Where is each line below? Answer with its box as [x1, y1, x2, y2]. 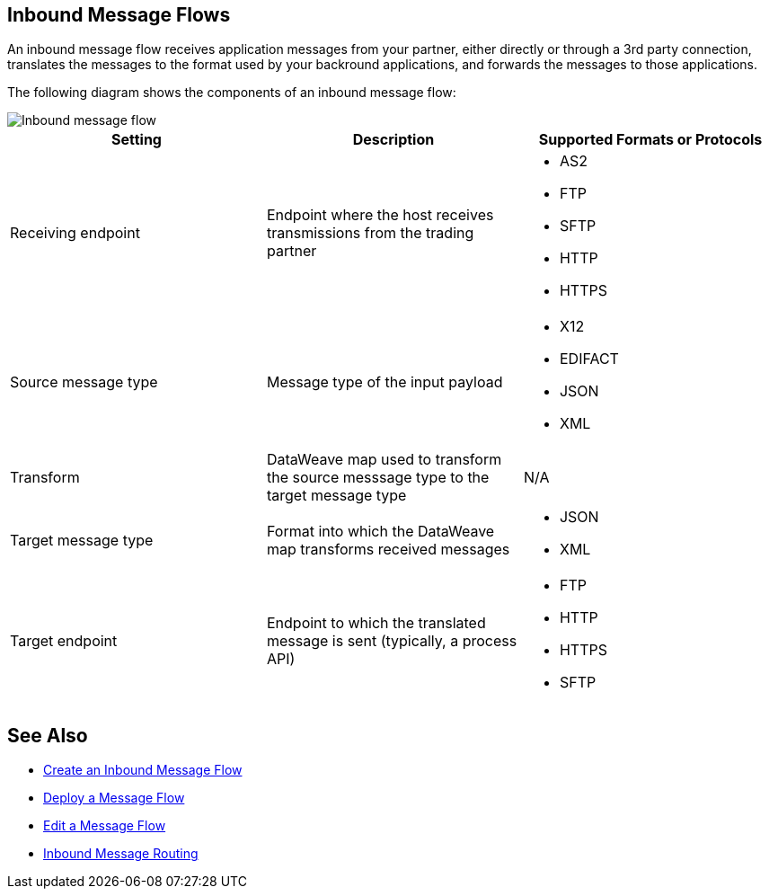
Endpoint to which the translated [266, 614, 486, 633]
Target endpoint [10, 632, 118, 651]
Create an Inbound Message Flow [43, 762, 243, 778]
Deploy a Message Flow [43, 790, 185, 806]
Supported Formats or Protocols [538, 130, 763, 149]
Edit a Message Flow [43, 818, 166, 834]
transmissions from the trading [266, 224, 474, 243]
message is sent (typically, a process [266, 632, 517, 651]
